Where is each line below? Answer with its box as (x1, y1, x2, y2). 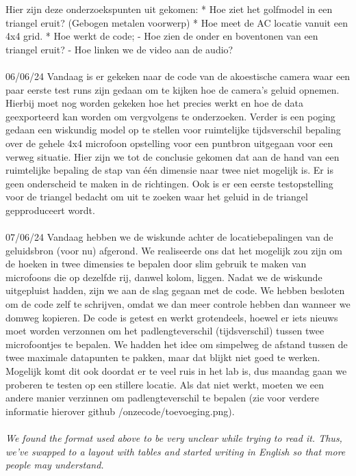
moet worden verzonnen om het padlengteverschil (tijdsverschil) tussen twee (5, 323, 325, 338)
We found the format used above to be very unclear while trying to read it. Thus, (5, 431, 342, 445)
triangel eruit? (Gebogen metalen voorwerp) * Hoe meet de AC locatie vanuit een (5, 15, 348, 29)
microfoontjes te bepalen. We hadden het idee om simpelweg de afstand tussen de (5, 336, 348, 351)
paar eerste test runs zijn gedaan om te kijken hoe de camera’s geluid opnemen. (5, 82, 340, 96)
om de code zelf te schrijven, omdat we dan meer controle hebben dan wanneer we (5, 297, 351, 311)
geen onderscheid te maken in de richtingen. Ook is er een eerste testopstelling (5, 176, 333, 190)
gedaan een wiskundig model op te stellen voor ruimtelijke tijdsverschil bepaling (5, 122, 341, 137)
